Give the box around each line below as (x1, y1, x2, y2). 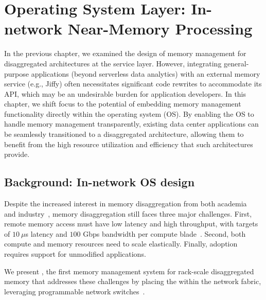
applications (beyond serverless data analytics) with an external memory (31, 68, 260, 79)
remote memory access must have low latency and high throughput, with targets (4, 218, 258, 229)
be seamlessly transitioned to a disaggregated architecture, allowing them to (4, 129, 244, 139)
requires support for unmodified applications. (4, 249, 146, 259)
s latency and (25, 228, 67, 239)
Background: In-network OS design (4, 174, 195, 190)
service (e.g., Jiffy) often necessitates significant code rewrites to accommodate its (4, 78, 262, 89)
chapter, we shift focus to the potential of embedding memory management (4, 98, 241, 109)
